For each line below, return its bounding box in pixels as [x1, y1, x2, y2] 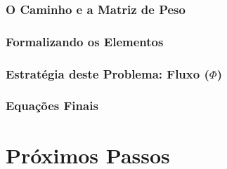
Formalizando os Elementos [6, 32, 164, 50]
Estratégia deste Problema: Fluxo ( [6, 65, 209, 82]
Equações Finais [6, 97, 98, 114]
